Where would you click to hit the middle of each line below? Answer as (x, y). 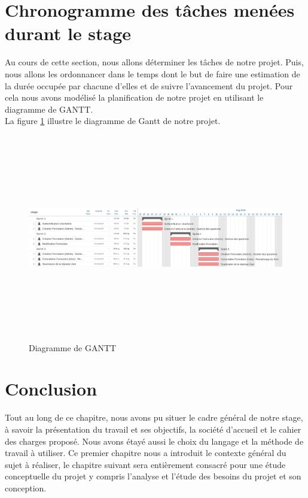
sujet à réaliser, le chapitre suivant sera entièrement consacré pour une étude (145, 464)
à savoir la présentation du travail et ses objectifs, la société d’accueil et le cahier (153, 429)
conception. (26, 488)
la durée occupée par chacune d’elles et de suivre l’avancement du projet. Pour (149, 85)
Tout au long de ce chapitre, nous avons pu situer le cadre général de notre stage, (154, 417)
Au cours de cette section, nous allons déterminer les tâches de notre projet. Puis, (154, 62)
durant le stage (68, 33)
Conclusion (51, 389)
